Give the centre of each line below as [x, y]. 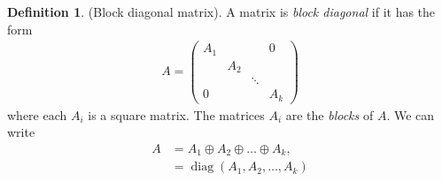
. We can [411, 114]
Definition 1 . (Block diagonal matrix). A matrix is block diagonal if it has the [221, 11]
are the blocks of [330, 114]
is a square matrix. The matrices [176, 114]
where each [37, 114]
